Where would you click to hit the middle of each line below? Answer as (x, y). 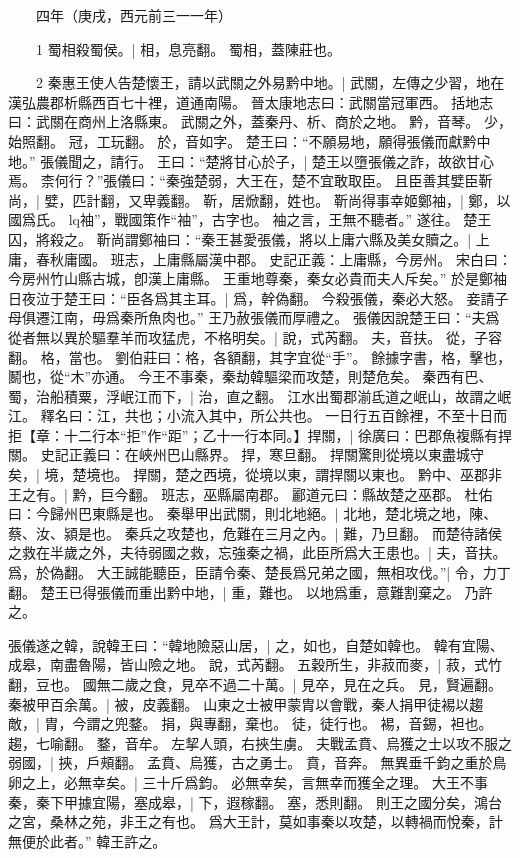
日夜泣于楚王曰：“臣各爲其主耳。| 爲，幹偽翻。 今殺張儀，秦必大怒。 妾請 (251, 297)
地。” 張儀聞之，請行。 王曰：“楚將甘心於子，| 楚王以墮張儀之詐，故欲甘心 (251, 160)
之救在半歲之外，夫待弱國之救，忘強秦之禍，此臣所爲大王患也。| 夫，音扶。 (257, 552)
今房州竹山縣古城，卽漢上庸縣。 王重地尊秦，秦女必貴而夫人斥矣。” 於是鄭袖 (257, 278)
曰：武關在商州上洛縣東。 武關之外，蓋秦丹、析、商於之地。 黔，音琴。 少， (260, 121)
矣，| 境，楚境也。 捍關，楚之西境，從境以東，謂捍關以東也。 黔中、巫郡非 (255, 474)
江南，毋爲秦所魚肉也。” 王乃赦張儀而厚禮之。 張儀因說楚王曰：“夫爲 (274, 317)
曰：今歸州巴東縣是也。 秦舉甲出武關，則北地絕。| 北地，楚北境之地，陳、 (253, 513)
